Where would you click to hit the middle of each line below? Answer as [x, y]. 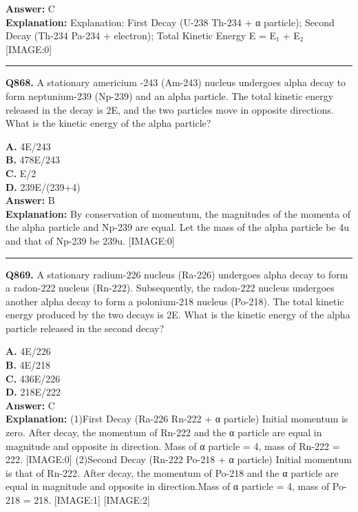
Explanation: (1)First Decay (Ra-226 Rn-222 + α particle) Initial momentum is [177, 419]
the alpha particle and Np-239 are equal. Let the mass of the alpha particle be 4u [178, 227]
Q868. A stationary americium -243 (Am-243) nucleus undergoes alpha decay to [176, 82]
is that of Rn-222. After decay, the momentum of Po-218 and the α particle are [172, 472]
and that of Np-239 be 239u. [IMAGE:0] [90, 240]
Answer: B [30, 200]
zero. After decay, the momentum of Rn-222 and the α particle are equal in [164, 432]
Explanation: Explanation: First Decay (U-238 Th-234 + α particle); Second [170, 22]
